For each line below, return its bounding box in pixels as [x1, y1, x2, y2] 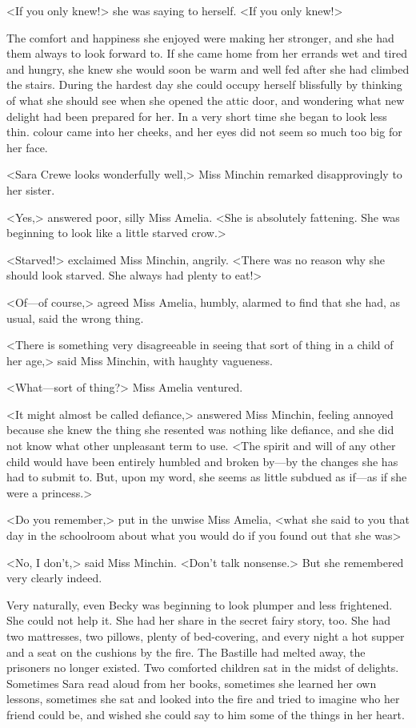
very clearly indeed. [6, 569, 102, 586]
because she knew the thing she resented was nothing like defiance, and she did [6, 421, 394, 438]
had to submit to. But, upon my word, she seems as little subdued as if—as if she [6, 469, 407, 485]
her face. [6, 139, 48, 155]
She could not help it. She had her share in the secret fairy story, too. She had [6, 612, 390, 629]
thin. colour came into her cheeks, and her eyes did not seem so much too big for [6, 123, 402, 140]
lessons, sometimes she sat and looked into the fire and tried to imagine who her [6, 690, 400, 707]
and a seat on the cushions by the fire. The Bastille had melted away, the [6, 643, 366, 660]
